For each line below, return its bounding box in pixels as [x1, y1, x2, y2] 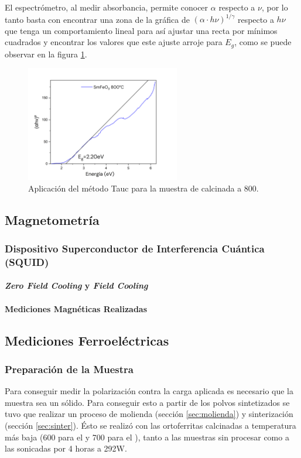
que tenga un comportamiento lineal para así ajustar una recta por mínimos [5, 24, 278, 36]
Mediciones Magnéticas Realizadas [5, 302, 148, 315]
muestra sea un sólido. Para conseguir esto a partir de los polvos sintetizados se [5, 396, 290, 408]
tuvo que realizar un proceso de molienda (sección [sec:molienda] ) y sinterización [5, 408, 293, 420]
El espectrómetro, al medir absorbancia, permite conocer [5, 1, 208, 13]
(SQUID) [5, 254, 49, 269]
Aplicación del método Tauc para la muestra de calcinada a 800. [28, 182, 259, 194]
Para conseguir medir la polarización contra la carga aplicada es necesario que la [5, 385, 294, 397]
